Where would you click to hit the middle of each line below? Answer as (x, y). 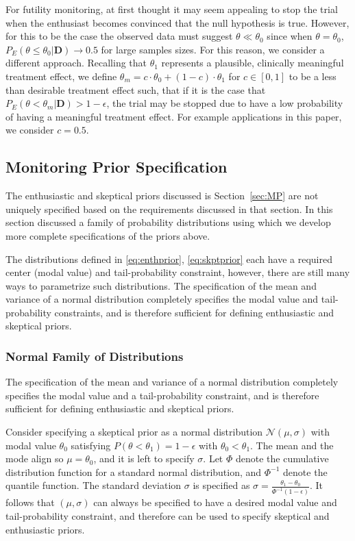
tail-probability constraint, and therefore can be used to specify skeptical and (168, 515)
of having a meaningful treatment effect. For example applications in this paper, (174, 116)
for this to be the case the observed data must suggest (119, 36)
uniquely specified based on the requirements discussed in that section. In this (169, 209)
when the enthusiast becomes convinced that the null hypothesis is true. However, (177, 22)
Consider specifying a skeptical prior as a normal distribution (134, 432)
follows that (30, 502)
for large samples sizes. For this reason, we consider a (213, 49)
